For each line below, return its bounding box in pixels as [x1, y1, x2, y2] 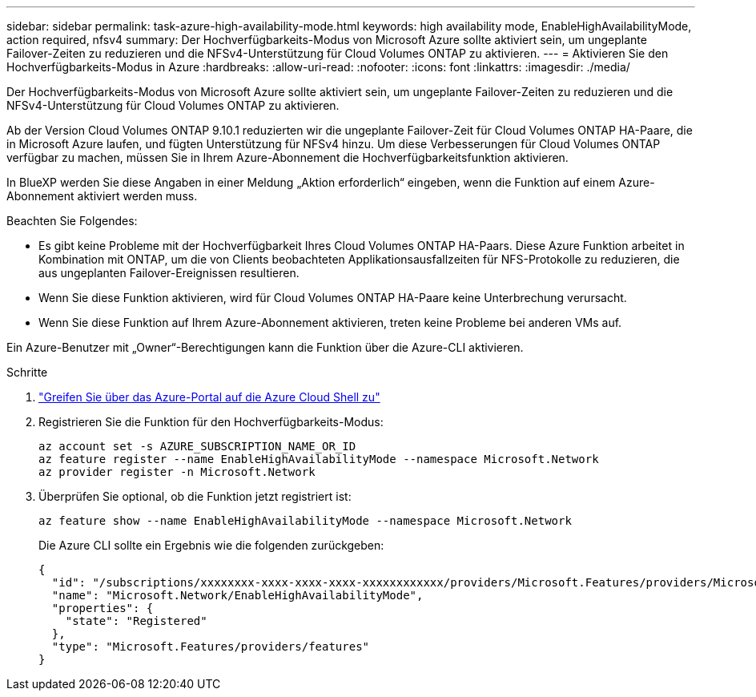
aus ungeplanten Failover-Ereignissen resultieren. [38, 266, 300, 280]
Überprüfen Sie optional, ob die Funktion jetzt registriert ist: [38, 490, 352, 503]
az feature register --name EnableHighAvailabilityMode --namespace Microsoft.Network [38, 453, 599, 465]
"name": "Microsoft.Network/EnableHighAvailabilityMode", [51, 589, 424, 602]
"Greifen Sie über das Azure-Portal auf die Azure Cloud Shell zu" [38, 390, 380, 404]
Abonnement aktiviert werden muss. [6, 189, 198, 203]
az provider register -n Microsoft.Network [38, 465, 316, 478]
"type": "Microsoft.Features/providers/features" [51, 640, 370, 653]
